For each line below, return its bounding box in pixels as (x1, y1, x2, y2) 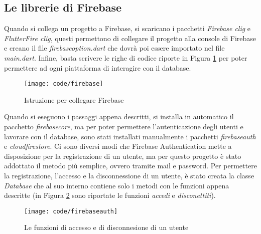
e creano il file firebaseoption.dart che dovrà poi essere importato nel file (4, 43, 225, 53)
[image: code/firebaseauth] (24, 207, 118, 215)
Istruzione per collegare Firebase (24, 94, 124, 105)
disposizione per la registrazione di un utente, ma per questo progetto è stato (4, 150, 241, 161)
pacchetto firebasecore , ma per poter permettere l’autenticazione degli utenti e (4, 121, 243, 132)
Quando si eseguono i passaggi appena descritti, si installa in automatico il (4, 111, 234, 122)
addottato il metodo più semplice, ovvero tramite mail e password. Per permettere (4, 160, 257, 171)
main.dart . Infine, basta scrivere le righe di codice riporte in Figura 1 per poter (4, 52, 247, 63)
